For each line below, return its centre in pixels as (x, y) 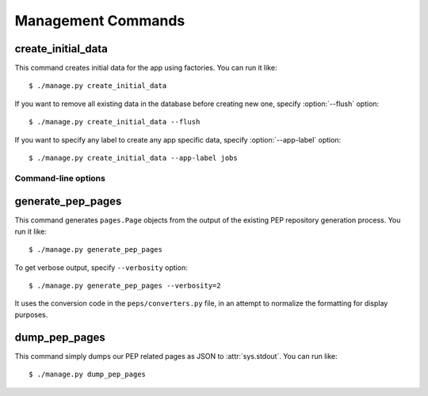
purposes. (31, 314)
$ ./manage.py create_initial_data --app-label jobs (133, 158)
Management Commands (100, 21)
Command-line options (60, 178)
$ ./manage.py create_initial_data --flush (115, 122)
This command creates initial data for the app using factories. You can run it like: (146, 68)
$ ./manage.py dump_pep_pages (88, 375)
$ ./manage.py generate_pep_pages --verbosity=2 (125, 286)
